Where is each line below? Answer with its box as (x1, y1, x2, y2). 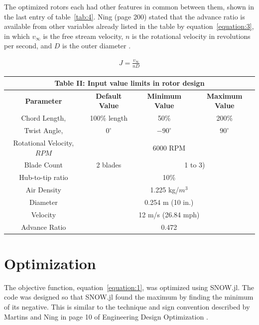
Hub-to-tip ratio (19, 172, 68, 182)
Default (96, 90, 122, 101)
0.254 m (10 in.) (144, 196, 194, 207)
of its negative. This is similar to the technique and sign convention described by (4, 302, 250, 312)
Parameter (25, 95, 62, 106)
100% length (90, 113, 128, 123)
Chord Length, (21, 113, 66, 123)
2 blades (96, 160, 122, 170)
